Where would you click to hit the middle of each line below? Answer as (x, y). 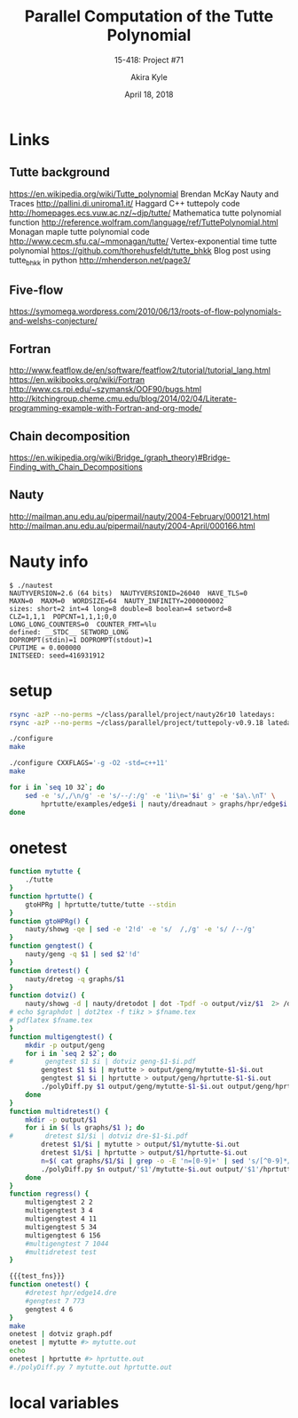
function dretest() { (49, 971)
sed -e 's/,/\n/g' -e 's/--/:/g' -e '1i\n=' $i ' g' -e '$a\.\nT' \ (150, 795)
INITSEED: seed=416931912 (57, 656)
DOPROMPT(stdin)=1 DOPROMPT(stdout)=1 (81, 640)
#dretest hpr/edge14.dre (71, 1293)
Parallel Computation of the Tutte (149, 16)
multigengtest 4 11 (61, 1219)
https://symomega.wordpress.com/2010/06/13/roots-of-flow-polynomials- (145, 311)
